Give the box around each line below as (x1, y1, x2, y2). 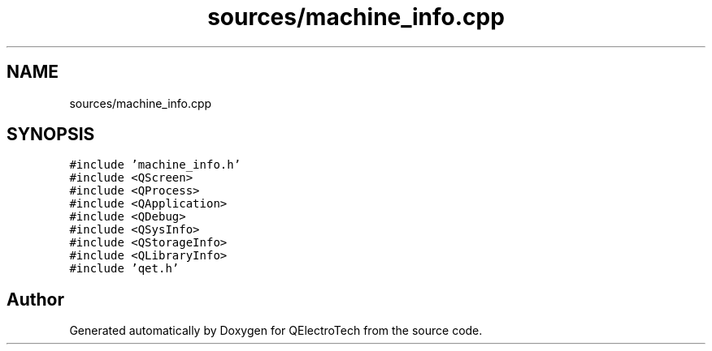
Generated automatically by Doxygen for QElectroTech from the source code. (69, 323, 483, 338)
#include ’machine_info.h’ (69, 158, 241, 172)
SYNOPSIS (7, 124, 95, 145)
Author (7, 289, 64, 310)
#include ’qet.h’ (69, 262, 180, 276)
